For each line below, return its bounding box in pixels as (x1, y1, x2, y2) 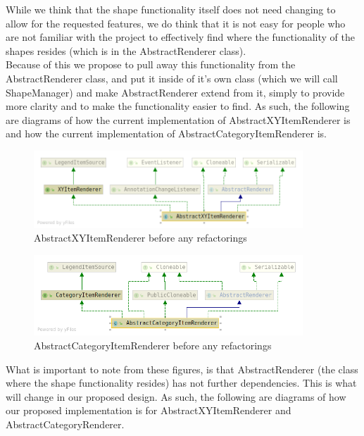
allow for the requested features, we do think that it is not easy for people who (6, 15, 346, 30)
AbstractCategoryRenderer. (6, 416, 125, 431)
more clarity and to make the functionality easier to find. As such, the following (6, 99, 350, 113)
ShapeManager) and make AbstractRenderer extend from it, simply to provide (6, 85, 345, 99)
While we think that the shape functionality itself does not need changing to (6, 2, 336, 16)
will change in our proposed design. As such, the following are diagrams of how (6, 389, 346, 404)
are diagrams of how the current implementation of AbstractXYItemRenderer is (6, 112, 351, 127)
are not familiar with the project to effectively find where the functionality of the (6, 30, 356, 44)
